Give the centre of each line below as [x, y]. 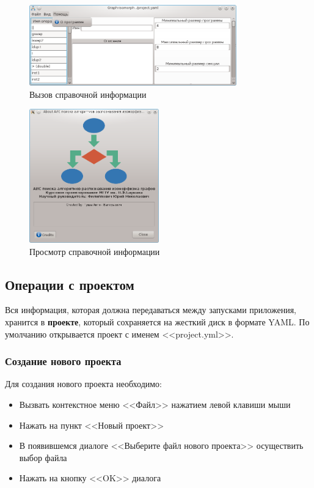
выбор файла [43, 457]
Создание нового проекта [63, 361]
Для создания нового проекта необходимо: [83, 384]
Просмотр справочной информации [95, 251]
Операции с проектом [70, 284]
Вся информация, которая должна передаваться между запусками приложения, [151, 310]
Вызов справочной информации [88, 94]
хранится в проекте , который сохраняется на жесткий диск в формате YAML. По [157, 321]
